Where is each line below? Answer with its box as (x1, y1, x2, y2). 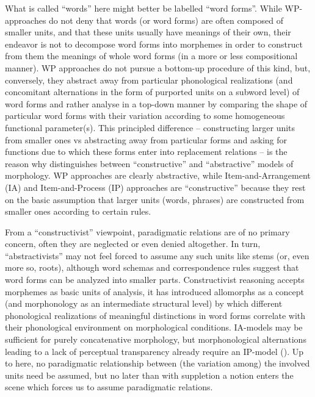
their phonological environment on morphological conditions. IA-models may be (5, 321, 303, 334)
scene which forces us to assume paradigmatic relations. (5, 381, 213, 393)
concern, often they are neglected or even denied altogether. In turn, (5, 237, 261, 250)
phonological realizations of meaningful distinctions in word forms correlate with (5, 309, 306, 321)
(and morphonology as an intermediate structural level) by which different (5, 297, 283, 310)
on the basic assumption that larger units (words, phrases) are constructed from (5, 193, 305, 206)
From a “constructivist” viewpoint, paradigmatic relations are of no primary (5, 225, 290, 238)
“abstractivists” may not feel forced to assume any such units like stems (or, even (5, 249, 310, 262)
